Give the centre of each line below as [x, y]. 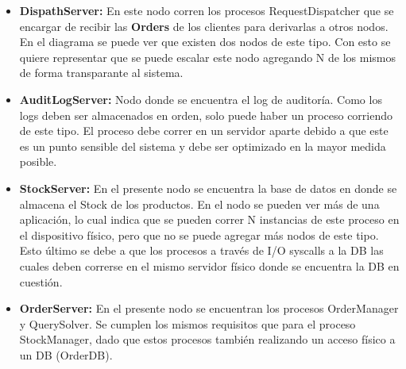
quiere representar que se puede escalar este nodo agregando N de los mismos [207, 57]
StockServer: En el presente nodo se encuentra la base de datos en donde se [208, 188]
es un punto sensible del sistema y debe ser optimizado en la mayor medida [203, 146]
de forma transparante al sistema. [101, 73]
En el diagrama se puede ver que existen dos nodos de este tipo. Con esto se [205, 42]
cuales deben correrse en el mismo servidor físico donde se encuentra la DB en [209, 265]
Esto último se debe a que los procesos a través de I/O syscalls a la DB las [201, 250]
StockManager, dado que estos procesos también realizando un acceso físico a [207, 339]
